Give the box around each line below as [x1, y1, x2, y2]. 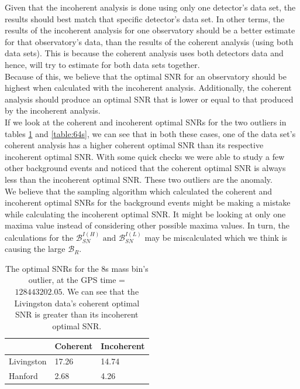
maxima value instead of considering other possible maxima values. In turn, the [5, 219, 290, 231]
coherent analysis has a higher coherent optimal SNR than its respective [5, 139, 264, 151]
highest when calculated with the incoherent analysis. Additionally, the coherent [5, 81, 292, 94]
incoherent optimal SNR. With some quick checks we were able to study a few [5, 150, 285, 162]
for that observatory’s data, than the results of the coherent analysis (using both [5, 35, 294, 47]
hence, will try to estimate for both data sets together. [5, 58, 200, 70]
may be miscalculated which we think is [144, 231, 288, 243]
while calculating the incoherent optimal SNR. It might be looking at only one [5, 207, 286, 220]
